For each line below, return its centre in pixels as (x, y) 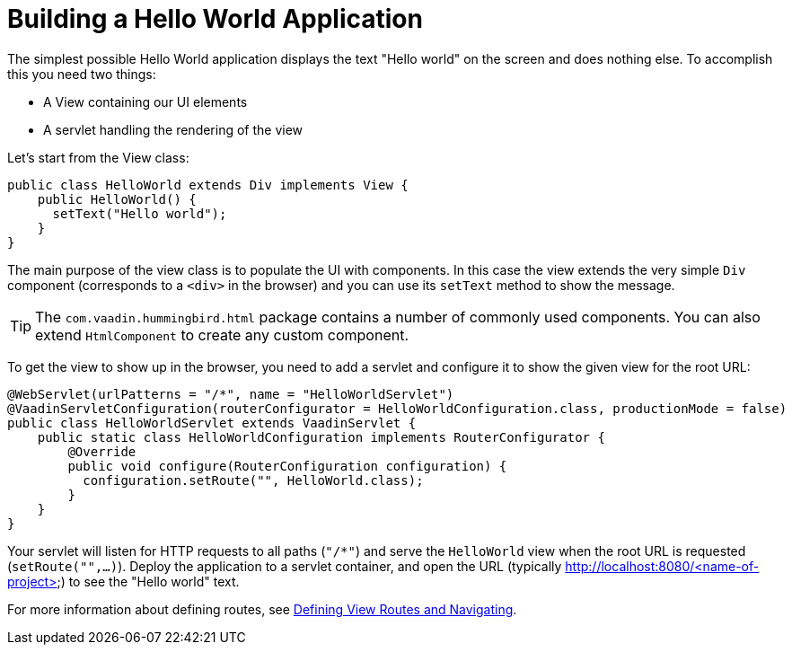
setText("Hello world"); (140, 213)
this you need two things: (82, 74)
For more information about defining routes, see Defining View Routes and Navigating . (262, 609)
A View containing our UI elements (145, 101)
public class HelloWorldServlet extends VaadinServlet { (212, 423)
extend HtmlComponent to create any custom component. (222, 335)
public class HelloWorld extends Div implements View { (208, 185)
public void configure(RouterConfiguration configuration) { (287, 466)
